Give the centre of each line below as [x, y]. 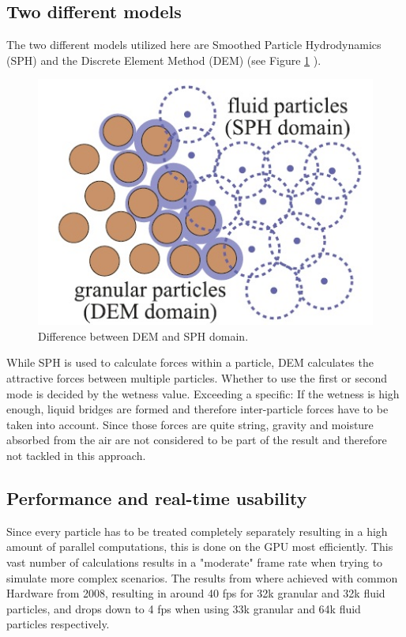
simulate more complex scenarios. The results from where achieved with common [202, 577]
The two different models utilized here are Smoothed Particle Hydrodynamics [194, 45]
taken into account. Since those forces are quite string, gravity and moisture [190, 424]
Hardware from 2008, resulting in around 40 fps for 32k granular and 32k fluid [196, 593]
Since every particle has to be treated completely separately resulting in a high [197, 531]
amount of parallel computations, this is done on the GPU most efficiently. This [200, 547]
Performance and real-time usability [157, 498]
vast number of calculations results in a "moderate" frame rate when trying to [195, 562]
